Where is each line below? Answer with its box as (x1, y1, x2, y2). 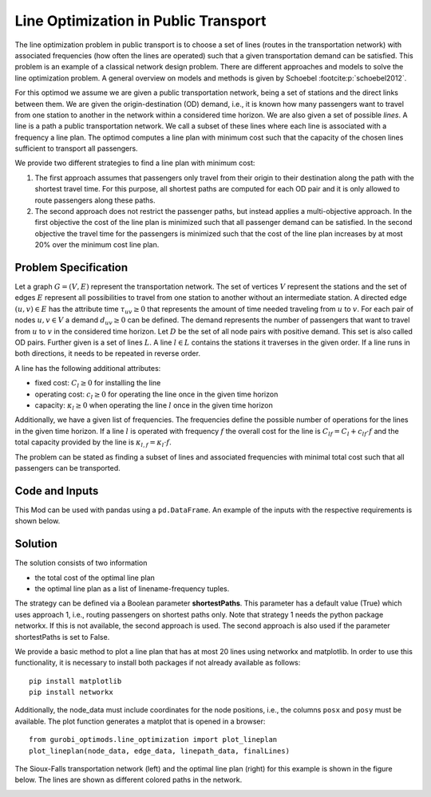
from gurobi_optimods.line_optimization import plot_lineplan (29, 735, 278, 744)
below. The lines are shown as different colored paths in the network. (14, 775, 243, 785)
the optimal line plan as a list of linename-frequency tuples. (34, 583, 230, 594)
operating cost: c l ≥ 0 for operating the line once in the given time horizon (34, 389, 279, 400)
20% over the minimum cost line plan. (34, 240, 160, 250)
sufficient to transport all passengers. (14, 144, 139, 153)
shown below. (14, 516, 61, 526)
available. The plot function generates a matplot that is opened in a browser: (14, 716, 266, 726)
